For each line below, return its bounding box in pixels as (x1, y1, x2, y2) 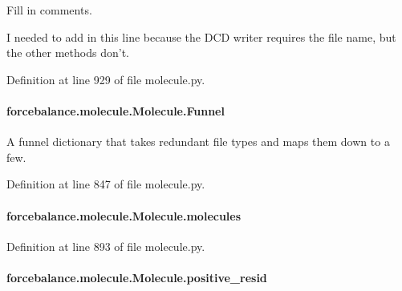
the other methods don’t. (6, 44, 129, 61)
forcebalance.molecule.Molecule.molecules (6, 207, 242, 224)
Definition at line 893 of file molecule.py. (6, 237, 205, 254)
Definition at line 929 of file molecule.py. (6, 71, 205, 87)
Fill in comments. (6, 2, 92, 18)
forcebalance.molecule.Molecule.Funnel (6, 102, 225, 119)
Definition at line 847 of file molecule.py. (6, 176, 205, 192)
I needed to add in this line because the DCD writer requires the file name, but (6, 28, 396, 45)
